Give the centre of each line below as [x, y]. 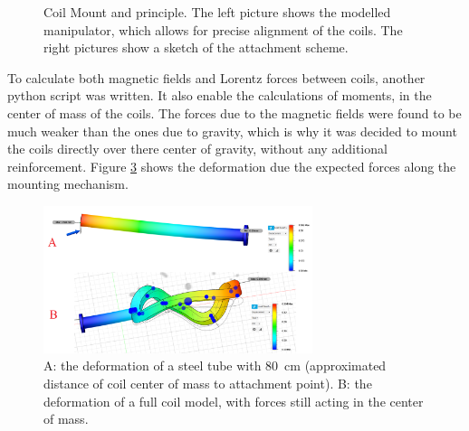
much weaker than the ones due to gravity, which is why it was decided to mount [232, 131]
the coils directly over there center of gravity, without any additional [197, 149]
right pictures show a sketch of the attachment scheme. [196, 47]
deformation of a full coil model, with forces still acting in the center [234, 401]
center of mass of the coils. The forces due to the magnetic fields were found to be [234, 112]
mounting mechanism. [68, 184]
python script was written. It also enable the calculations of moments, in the [220, 95]
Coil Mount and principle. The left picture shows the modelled [217, 12]
